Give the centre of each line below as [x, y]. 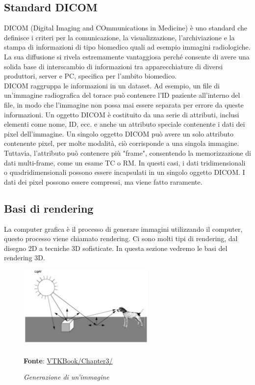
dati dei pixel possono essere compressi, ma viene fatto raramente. [103, 181]
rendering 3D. [25, 258]
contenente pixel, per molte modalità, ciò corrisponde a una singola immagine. [122, 143]
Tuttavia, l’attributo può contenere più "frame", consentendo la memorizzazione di [127, 152]
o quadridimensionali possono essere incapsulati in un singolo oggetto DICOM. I [125, 172]
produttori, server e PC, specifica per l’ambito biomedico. [90, 76]
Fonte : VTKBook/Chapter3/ [68, 360]
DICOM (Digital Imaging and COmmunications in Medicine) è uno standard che [126, 28]
